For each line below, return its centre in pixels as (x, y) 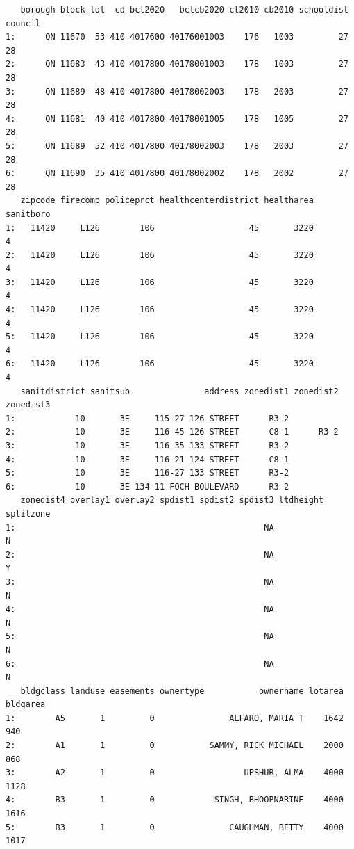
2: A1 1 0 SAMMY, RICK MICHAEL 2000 (175, 746)
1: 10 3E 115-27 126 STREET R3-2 (147, 418)
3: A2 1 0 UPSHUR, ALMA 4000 (175, 773)
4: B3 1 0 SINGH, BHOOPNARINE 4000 (175, 800)
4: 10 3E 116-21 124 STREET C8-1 (147, 459)
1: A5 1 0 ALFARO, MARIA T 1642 (175, 718)
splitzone (28, 514)
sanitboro (28, 214)
